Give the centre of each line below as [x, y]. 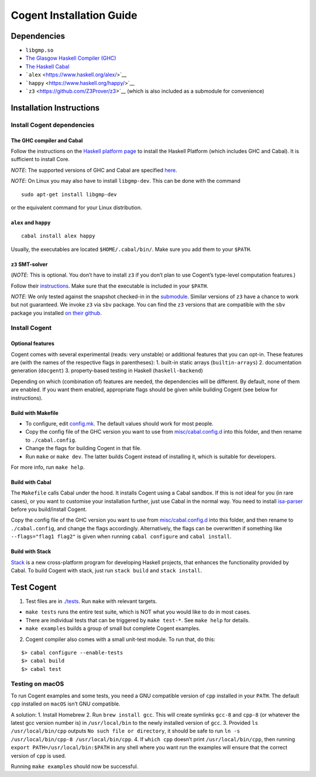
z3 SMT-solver [29, 264]
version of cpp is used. [39, 755]
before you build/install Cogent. [49, 509]
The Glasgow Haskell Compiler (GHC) [71, 58]
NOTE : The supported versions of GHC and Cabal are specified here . [94, 170]
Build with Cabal [31, 482]
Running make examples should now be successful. [75, 766]
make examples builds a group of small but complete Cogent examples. [113, 628]
